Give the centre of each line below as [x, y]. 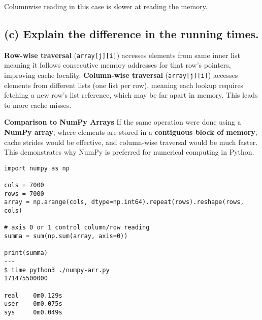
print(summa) [26, 253]
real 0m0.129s [33, 295]
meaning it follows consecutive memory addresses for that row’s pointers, [118, 65]
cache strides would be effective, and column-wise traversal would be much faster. [131, 142]
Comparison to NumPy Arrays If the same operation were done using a [123, 122]
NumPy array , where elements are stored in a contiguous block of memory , [131, 132]
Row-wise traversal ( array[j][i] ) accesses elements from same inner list [122, 55]
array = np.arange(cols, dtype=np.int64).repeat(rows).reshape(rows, [124, 202]
